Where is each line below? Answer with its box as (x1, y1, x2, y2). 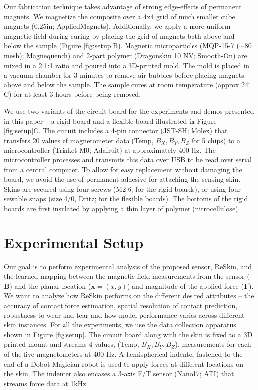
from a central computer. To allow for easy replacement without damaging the (4, 164, 242, 174)
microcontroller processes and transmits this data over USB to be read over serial (4, 154, 252, 164)
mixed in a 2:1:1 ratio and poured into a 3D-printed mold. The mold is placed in (4, 60, 249, 70)
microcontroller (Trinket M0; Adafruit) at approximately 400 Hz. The (4, 145, 216, 155)
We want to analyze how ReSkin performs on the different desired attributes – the (4, 290, 254, 301)
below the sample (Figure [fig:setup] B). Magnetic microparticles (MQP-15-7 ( (4, 40, 239, 51)
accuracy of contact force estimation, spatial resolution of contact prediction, (4, 300, 238, 310)
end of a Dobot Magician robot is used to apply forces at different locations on (4, 358, 244, 369)
